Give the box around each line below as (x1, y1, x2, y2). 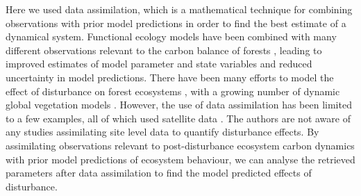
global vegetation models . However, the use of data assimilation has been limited (6, 97, 352, 112)
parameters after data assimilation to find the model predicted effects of (6, 165, 312, 180)
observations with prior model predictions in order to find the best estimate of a (6, 15, 346, 30)
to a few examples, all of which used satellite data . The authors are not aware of (6, 111, 351, 125)
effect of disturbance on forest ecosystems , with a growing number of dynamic (6, 83, 340, 98)
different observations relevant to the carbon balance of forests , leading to (6, 42, 322, 57)
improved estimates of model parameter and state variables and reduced (6, 56, 312, 71)
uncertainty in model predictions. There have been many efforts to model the (6, 70, 334, 84)
